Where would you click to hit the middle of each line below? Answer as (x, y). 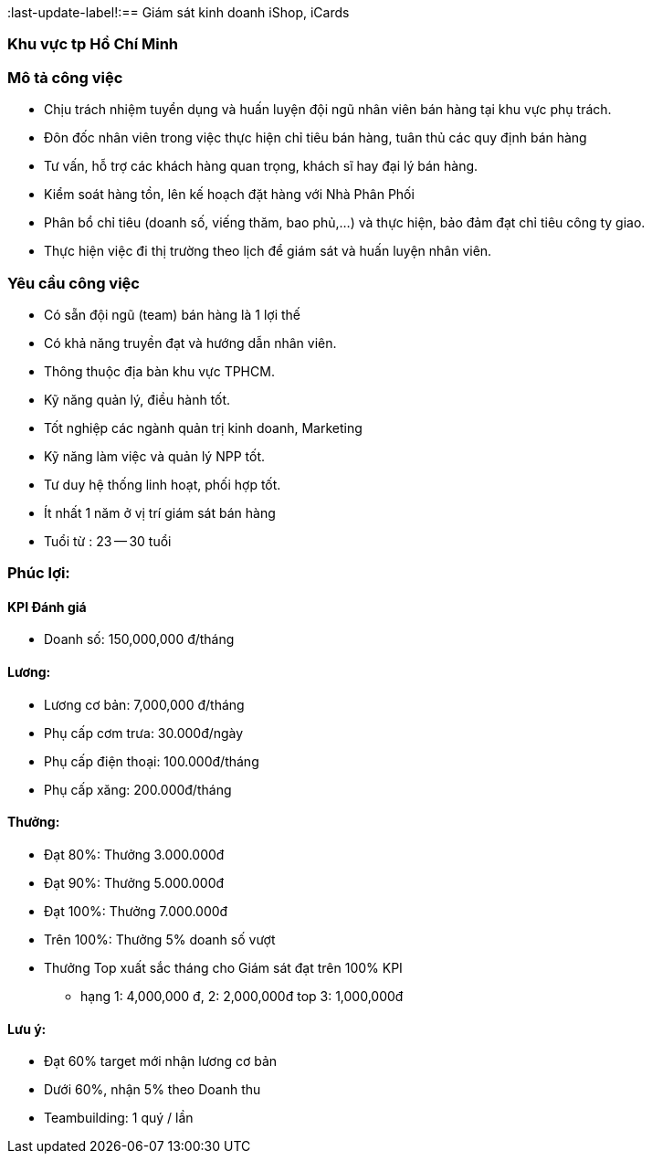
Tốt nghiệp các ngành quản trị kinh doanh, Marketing (203, 427)
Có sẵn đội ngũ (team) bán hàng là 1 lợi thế (173, 314)
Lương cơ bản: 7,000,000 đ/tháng (144, 704)
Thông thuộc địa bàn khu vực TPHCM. (159, 371)
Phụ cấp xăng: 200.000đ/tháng (138, 789)
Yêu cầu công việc (74, 283)
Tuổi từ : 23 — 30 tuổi (108, 541)
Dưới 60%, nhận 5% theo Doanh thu (152, 1090)
